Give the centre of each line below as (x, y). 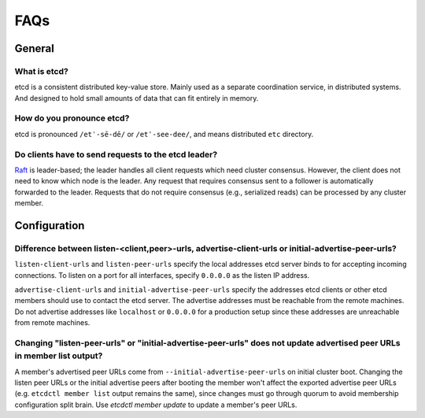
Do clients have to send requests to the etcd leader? (116, 154)
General (35, 48)
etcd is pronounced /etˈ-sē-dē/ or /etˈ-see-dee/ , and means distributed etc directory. (164, 134)
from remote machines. (52, 323)
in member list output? (59, 356)
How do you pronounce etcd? (72, 118)
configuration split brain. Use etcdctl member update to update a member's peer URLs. (156, 405)
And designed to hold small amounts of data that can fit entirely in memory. (137, 98)
